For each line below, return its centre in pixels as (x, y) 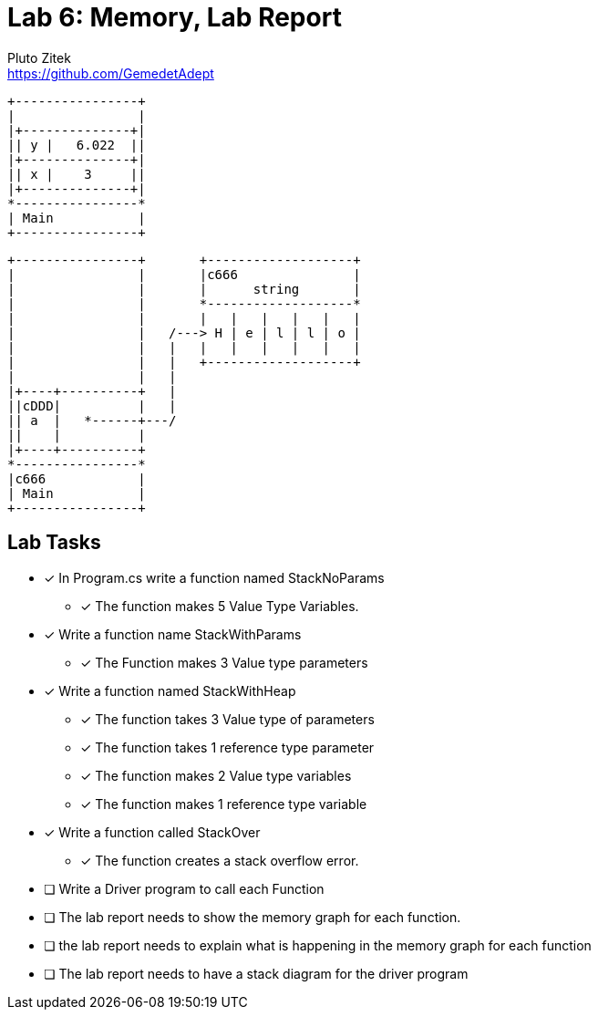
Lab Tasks (54, 543)
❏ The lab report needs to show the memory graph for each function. (253, 917)
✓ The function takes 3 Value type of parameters (227, 719)
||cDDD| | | (92, 405)
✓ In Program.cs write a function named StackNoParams (214, 577)
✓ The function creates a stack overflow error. (220, 860)
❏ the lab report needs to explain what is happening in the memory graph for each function (318, 945)
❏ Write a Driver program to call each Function (184, 888)
